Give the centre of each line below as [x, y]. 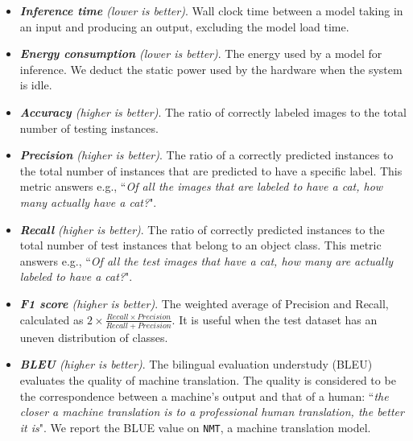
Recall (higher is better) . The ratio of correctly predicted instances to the [202, 229]
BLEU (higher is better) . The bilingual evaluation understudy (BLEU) [196, 364]
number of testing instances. [89, 128]
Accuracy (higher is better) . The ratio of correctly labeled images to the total [213, 111]
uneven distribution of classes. [94, 337]
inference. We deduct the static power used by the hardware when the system [211, 69]
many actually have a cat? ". [88, 202]
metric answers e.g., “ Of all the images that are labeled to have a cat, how [201, 186]
